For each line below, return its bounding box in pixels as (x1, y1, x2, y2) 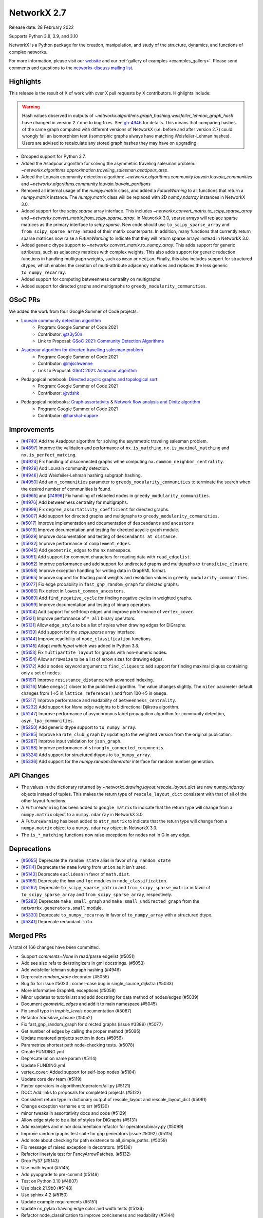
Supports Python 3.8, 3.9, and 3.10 (9, 33, 78, 39)
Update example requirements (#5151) (21, 1199, 97, 1204)
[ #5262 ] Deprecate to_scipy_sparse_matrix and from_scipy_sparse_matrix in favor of (21, 885, 210, 891)
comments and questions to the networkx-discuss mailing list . (9, 65, 133, 71)
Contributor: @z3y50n (38, 331, 83, 337)
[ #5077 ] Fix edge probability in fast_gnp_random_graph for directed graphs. (21, 581, 179, 587)
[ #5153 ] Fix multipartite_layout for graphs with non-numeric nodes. (21, 649, 168, 655)
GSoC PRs (9, 296, 41, 304)
